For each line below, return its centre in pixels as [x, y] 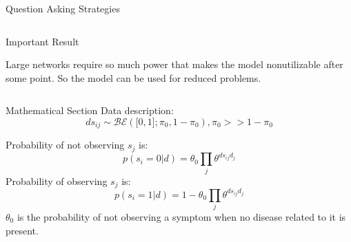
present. [22, 230]
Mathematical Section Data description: [90, 110]
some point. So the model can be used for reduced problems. [133, 77]
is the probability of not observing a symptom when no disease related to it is [181, 216]
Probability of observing [57, 180]
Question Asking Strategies [63, 8]
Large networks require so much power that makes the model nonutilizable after [174, 64]
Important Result [42, 41]
